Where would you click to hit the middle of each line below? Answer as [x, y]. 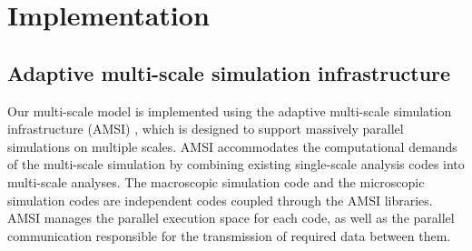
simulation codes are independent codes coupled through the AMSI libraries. [220, 200]
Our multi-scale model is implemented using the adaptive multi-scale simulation [230, 110]
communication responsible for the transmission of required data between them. [229, 235]
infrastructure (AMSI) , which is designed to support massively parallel [206, 129]
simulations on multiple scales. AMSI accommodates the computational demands [232, 146]
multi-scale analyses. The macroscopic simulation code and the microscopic [216, 181]
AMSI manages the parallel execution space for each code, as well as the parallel [231, 218]
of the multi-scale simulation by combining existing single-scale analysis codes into [236, 164]
